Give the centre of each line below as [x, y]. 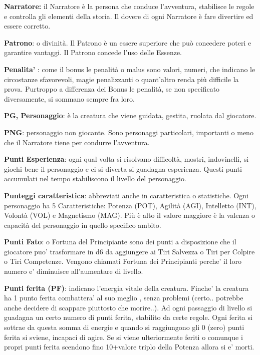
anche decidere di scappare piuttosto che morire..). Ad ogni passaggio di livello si [128, 307]
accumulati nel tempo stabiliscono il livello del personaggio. [95, 179]
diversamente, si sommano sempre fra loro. [69, 98]
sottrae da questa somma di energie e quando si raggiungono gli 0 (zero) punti [124, 327]
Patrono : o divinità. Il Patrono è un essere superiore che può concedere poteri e [128, 42]
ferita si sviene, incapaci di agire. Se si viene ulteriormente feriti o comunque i [123, 337]
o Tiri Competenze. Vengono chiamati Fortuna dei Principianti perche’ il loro [123, 261]
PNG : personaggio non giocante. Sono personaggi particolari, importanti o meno [129, 132]
